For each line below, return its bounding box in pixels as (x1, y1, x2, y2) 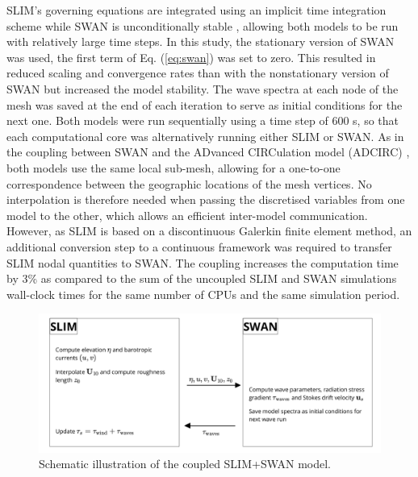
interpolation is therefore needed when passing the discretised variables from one (6, 191, 405, 208)
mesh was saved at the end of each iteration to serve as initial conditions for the (6, 96, 403, 113)
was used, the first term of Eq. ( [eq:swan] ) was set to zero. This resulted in (6, 48, 376, 65)
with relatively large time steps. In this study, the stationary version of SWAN (6, 33, 395, 50)
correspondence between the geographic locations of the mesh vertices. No (6, 175, 372, 192)
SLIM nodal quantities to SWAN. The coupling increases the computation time (6, 254, 399, 271)
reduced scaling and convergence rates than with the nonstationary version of (6, 64, 389, 81)
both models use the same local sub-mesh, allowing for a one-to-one (6, 159, 341, 176)
